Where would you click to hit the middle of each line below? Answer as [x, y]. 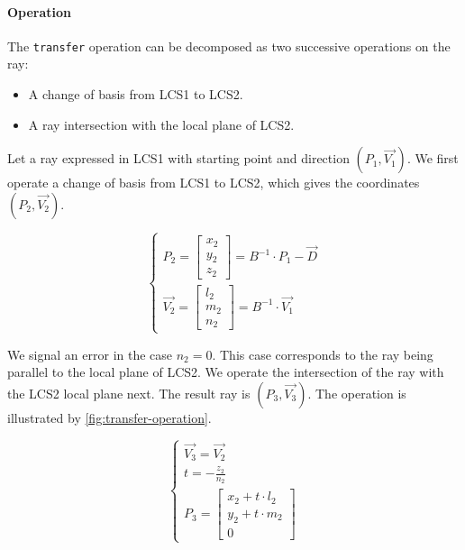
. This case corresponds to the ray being [323, 354]
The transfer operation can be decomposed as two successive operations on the [229, 46]
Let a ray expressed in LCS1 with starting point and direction [178, 158]
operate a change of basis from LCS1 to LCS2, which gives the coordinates [214, 183]
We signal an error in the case [90, 354]
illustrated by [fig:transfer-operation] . [109, 417]
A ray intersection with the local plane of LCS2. [161, 124]
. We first [433, 158]
